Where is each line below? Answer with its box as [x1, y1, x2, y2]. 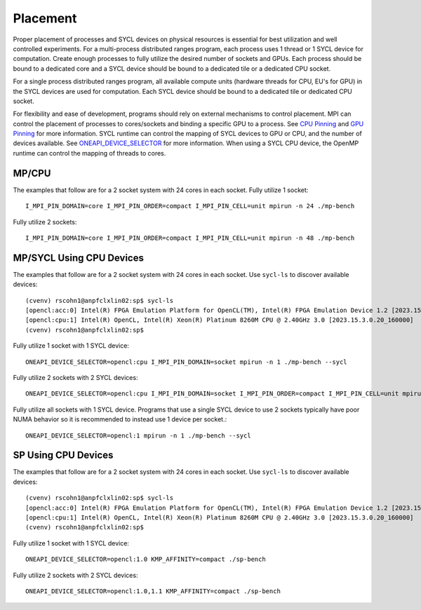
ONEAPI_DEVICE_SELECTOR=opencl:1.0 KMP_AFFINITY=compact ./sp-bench [25, 555, 266, 564]
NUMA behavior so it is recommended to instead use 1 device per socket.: [13, 415, 227, 423]
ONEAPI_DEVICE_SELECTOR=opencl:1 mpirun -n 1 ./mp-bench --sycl [25, 431, 252, 440]
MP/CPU [13, 167, 51, 179]
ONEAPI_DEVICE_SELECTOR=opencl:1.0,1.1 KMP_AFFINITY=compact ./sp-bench [25, 587, 281, 595]
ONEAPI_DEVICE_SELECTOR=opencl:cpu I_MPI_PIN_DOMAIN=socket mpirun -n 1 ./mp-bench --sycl [25, 358, 347, 366]
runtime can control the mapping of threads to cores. [13, 149, 166, 157]
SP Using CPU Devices [13, 449, 114, 461]
